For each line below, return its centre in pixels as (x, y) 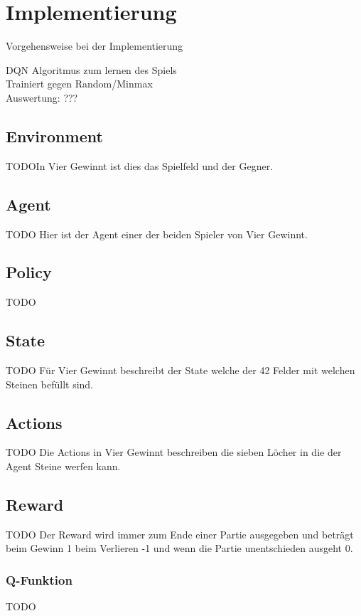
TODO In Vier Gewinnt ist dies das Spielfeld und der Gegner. (140, 165)
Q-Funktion (39, 579)
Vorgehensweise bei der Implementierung (95, 46)
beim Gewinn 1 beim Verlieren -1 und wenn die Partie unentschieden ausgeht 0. (179, 548)
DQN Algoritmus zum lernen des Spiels (91, 69)
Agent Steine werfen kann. (63, 466)
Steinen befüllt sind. (50, 384)
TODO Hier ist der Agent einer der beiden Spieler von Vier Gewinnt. (157, 234)
